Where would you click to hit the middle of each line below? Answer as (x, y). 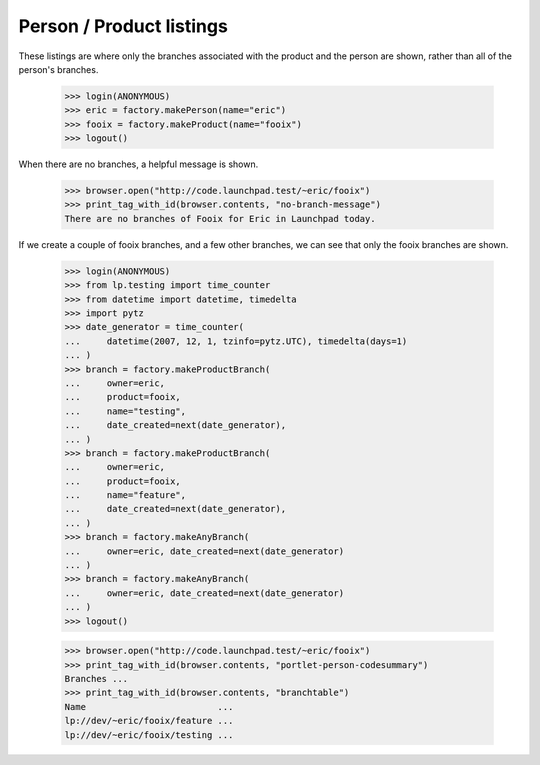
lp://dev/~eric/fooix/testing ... (149, 734)
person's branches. (58, 69)
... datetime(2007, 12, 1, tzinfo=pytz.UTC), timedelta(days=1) (236, 341)
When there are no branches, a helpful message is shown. (138, 164)
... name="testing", (125, 411)
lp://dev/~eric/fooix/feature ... (149, 721)
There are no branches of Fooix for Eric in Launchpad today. (220, 218)
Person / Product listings (123, 26)
